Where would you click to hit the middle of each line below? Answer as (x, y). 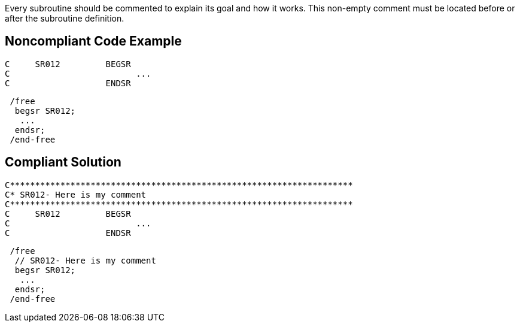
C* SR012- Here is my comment (76, 194)
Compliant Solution (63, 162)
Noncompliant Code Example (93, 41)
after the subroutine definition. (65, 18)
